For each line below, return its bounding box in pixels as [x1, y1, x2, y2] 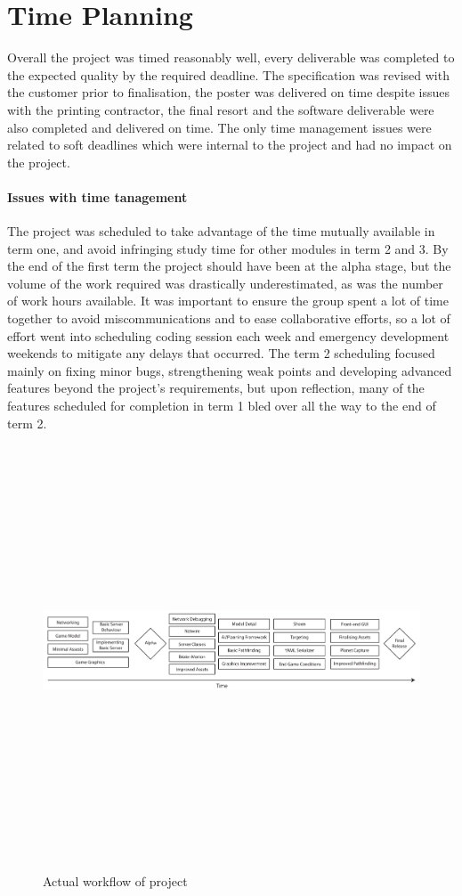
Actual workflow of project [43, 871, 188, 890]
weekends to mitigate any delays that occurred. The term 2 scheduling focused [7, 344, 435, 362]
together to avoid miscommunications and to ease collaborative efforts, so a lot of [7, 309, 450, 328]
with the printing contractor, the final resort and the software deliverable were [7, 100, 434, 118]
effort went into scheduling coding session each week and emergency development [7, 326, 450, 345]
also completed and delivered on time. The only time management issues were [7, 118, 432, 136]
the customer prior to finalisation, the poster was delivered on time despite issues [7, 83, 450, 102]
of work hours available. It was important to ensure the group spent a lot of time [7, 291, 449, 310]
